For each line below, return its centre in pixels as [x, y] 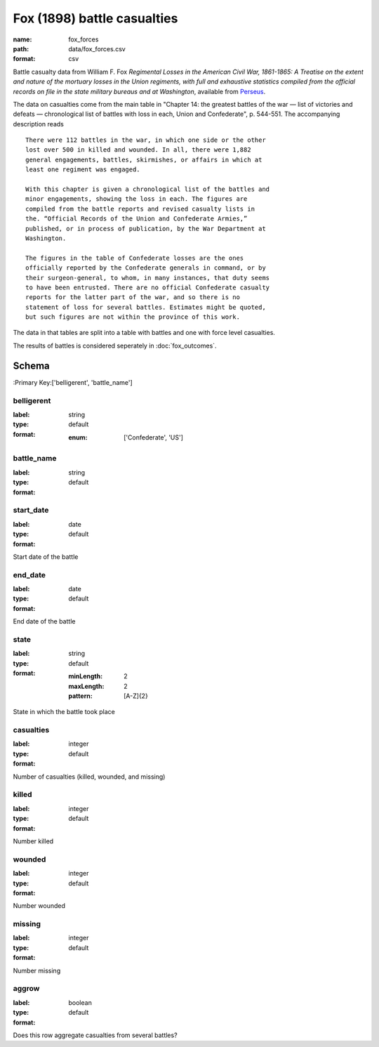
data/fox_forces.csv [97, 48]
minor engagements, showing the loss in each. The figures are [137, 199]
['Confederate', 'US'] [154, 437]
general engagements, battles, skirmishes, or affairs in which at [144, 159]
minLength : [86, 676]
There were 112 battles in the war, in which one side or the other [146, 140]
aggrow [26, 989]
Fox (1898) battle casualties [95, 18]
